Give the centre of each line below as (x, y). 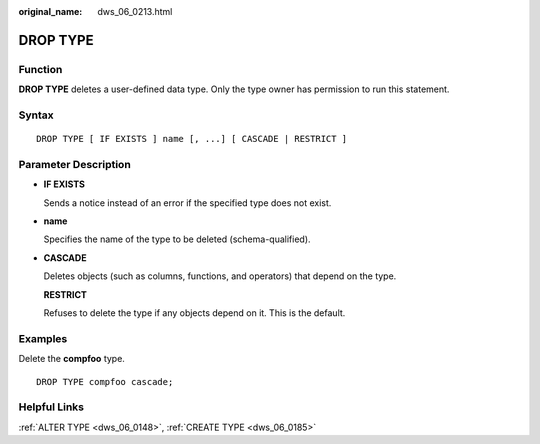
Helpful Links (51, 407)
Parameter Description (75, 164)
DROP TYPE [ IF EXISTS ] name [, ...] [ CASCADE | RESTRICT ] (192, 139)
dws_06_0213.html (135, 11)
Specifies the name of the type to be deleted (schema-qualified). (177, 239)
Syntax (36, 115)
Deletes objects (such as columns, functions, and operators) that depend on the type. (220, 276)
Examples (43, 338)
